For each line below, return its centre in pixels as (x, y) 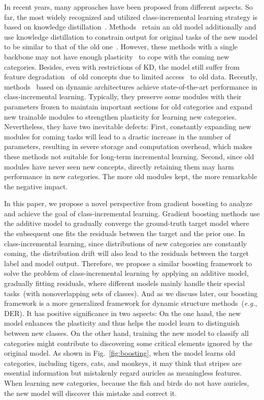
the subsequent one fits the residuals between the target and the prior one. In (125, 233)
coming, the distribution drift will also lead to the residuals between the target (126, 253)
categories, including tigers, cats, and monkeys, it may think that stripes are (123, 363)
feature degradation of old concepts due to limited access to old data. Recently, (131, 77)
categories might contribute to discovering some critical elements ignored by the (128, 343)
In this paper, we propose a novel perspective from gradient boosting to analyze (128, 203)
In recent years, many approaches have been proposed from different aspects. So (128, 7)
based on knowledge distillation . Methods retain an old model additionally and (130, 27)
